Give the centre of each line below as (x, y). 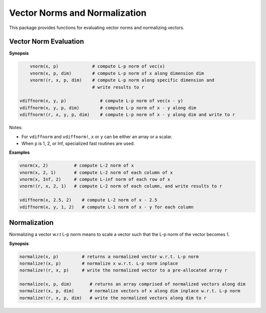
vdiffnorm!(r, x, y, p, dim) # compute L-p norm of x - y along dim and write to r (127, 115)
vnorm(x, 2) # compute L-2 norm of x (77, 166)
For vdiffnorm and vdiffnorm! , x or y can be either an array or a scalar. (97, 137)
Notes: (16, 128)
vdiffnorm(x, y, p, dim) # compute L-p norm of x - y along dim (108, 108)
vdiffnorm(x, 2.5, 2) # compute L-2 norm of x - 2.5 (88, 200)
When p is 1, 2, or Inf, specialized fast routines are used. (78, 143)
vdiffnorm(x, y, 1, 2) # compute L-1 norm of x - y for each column (107, 207)
